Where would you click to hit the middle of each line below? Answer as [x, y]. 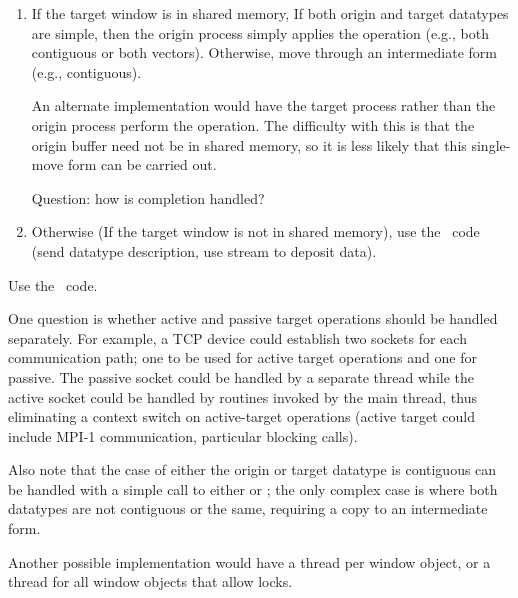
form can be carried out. [142, 164]
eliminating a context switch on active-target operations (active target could [241, 416]
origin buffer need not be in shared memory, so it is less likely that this [249, 144]
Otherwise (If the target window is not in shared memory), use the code [255, 231]
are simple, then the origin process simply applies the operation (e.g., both [260, 32]
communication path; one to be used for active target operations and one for [242, 357]
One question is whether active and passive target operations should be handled [253, 318]
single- [491, 144]
